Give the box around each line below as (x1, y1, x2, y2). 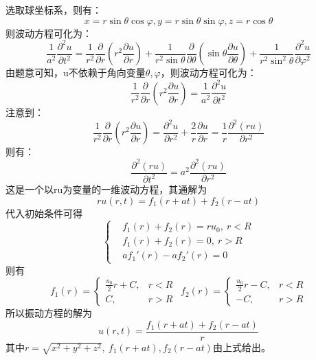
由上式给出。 (212, 339, 271, 354)
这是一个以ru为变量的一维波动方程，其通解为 (5, 181, 207, 196)
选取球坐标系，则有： (5, 3, 102, 17)
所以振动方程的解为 (5, 306, 92, 320)
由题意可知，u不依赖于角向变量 (5, 65, 146, 80)
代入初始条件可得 (5, 205, 82, 220)
